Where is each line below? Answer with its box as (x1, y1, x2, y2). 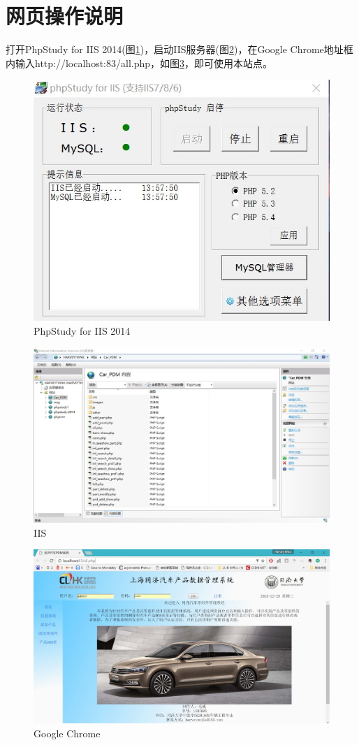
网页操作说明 (6, 1, 124, 30)
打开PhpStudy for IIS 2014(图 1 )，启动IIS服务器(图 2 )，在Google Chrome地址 (6, 42, 344, 57)
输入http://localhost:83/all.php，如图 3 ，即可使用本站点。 (15, 55, 273, 70)
